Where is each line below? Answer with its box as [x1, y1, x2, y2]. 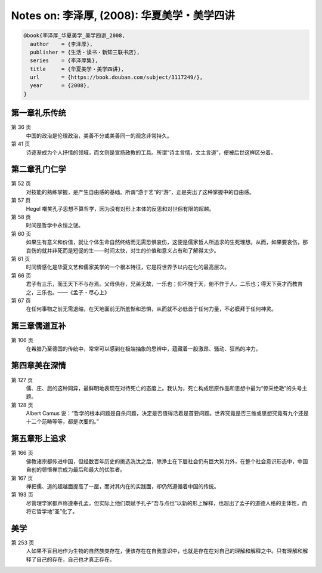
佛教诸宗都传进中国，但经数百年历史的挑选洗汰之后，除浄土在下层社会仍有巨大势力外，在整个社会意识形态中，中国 [26, 457, 308, 465]
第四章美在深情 [11, 361, 66, 371]
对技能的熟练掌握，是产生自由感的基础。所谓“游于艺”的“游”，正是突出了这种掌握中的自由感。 [26, 188, 255, 195]
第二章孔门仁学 [11, 164, 66, 174]
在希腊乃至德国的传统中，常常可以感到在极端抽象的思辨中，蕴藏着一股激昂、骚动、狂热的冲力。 [26, 345, 261, 352]
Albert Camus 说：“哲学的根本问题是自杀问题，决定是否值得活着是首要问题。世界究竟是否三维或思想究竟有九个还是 [26, 409, 309, 417]
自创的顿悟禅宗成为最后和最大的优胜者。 [26, 466, 125, 473]
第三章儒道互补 [11, 321, 66, 331]
